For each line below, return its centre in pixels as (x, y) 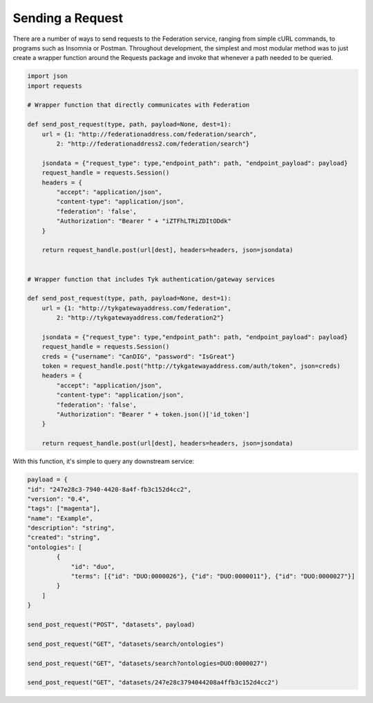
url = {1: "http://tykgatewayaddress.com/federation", (136, 308)
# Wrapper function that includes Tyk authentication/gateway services (151, 279)
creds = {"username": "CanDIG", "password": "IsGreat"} (138, 356)
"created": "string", (64, 538)
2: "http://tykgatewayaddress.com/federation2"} (140, 318)
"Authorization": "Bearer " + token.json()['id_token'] (153, 414)
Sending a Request (68, 18)
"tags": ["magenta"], (64, 509)
